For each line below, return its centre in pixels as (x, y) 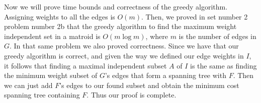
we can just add (28, 85)
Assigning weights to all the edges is (60, 16)
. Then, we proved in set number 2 (194, 16)
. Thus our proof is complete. (132, 95)
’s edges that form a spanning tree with (165, 75)
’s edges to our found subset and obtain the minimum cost (149, 85)
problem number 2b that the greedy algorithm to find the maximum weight (120, 26)
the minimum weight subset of (51, 75)
